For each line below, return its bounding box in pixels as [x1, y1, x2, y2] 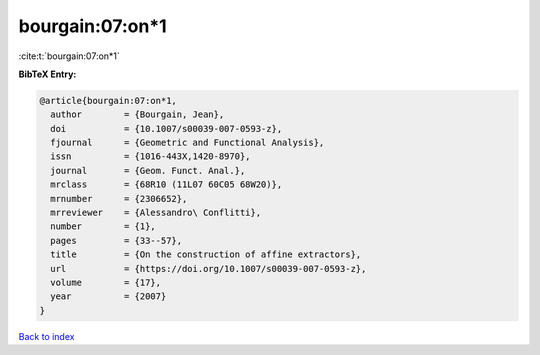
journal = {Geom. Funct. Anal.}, [50, 165, 246, 176]
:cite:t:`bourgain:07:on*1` [18, 50, 120, 62]
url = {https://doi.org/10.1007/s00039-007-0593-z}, [50, 263, 367, 274]
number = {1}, [50, 221, 157, 232]
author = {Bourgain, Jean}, [50, 109, 225, 120]
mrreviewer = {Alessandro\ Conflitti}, [50, 207, 262, 219]
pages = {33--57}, [50, 235, 183, 246]
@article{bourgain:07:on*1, [39, 95, 177, 106]
